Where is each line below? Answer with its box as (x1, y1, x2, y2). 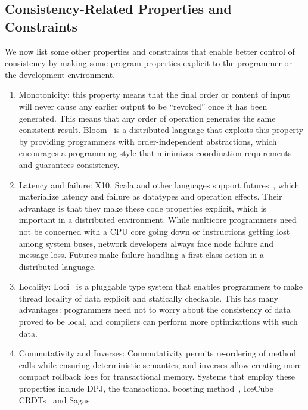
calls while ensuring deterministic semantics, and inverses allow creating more (18, 358, 302, 371)
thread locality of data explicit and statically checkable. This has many (18, 291, 279, 304)
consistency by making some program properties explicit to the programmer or (5, 57, 293, 69)
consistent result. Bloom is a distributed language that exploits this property (18, 123, 304, 136)
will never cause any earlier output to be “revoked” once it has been (18, 100, 267, 112)
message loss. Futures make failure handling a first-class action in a (18, 249, 264, 261)
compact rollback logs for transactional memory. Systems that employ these (18, 370, 295, 383)
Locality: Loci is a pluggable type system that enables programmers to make (18, 280, 303, 293)
